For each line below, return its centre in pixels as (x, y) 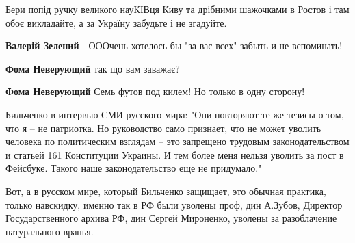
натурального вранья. (50, 231)
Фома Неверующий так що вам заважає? (93, 68)
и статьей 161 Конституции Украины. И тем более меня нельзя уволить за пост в (175, 154)
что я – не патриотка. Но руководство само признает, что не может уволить (163, 128)
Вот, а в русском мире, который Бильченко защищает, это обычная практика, (166, 191)
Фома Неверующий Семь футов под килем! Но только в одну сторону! (155, 91)
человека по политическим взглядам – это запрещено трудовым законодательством (177, 141)
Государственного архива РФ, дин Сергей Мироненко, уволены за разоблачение (171, 218)
